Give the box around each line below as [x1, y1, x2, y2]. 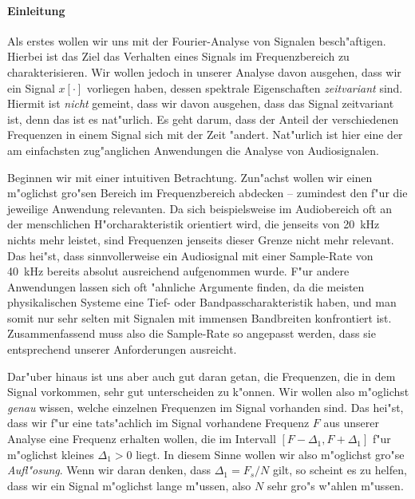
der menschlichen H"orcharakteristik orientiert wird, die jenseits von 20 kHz [7, 216, 380, 232]
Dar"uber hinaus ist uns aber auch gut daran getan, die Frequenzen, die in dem [7, 367, 396, 384]
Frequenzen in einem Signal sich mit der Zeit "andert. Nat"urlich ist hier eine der [7, 126, 403, 143]
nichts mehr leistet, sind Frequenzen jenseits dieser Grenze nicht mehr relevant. [7, 231, 394, 248]
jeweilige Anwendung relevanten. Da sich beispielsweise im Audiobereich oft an [7, 200, 392, 216]
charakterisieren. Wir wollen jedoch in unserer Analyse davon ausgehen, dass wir [7, 63, 401, 80]
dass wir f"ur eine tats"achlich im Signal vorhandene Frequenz [7, 414, 310, 431]
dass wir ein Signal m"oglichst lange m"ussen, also [7, 477, 251, 493]
